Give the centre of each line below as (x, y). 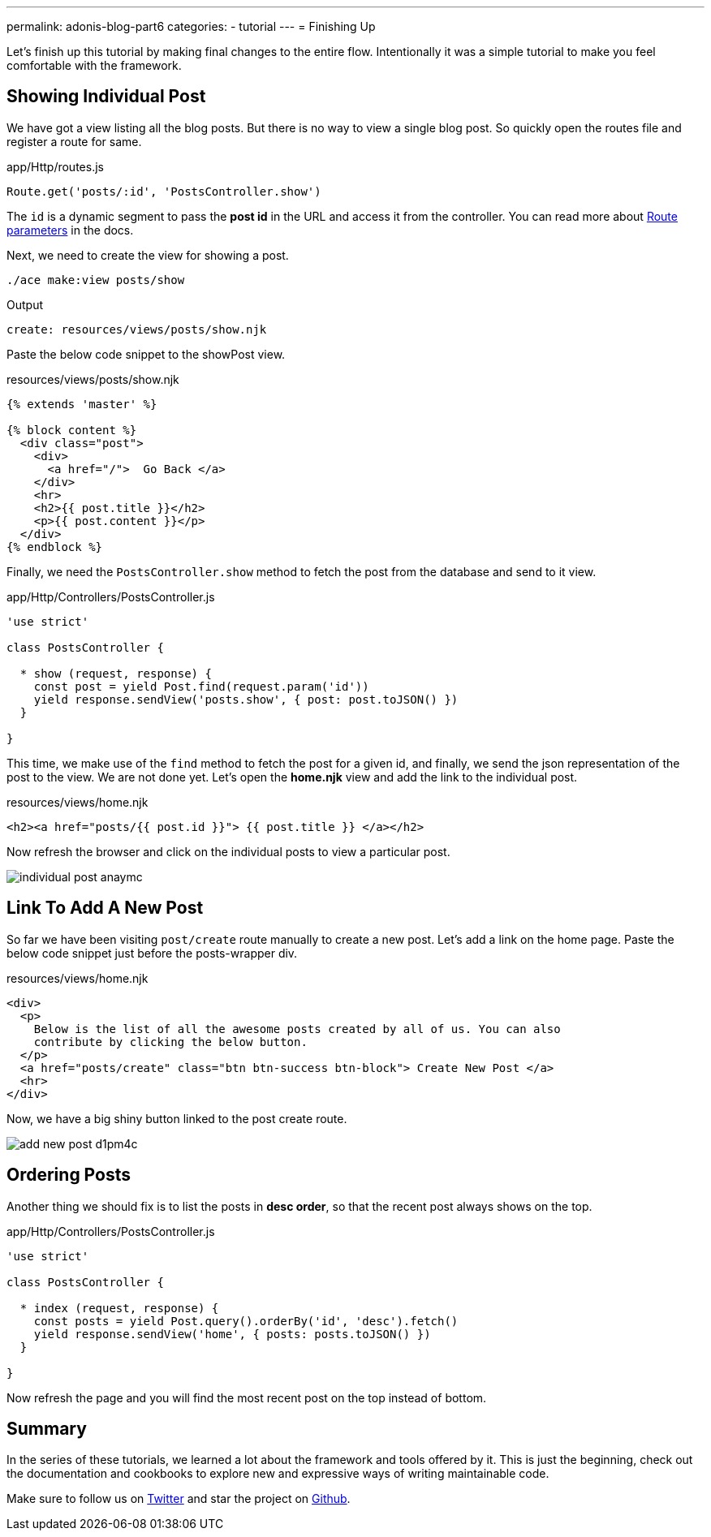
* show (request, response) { (116, 673)
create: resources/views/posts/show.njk (137, 329)
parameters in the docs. (70, 230)
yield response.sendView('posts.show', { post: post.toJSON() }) (246, 699)
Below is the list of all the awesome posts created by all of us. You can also (297, 1029)
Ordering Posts (69, 1175)
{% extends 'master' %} (82, 404)
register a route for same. (74, 141)
